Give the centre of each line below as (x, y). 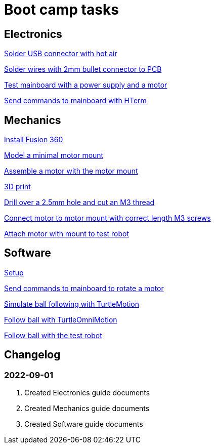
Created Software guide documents (84, 424)
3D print (17, 187)
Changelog (32, 355)
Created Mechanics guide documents (87, 409)
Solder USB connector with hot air (61, 54)
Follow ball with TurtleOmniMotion (61, 319)
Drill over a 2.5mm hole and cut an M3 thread (79, 202)
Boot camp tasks (61, 10)
